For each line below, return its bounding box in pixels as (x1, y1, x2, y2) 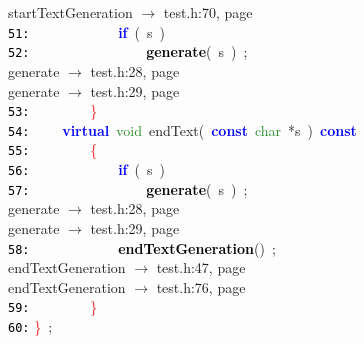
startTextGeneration (8, 2, 133, 22)
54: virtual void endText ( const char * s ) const (8, 119, 357, 140)
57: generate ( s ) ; (8, 178, 248, 199)
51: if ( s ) (8, 21, 165, 42)
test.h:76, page (156, 276, 246, 297)
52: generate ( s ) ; (8, 41, 248, 62)
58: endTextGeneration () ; (8, 237, 276, 258)
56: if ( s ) (8, 159, 165, 180)
